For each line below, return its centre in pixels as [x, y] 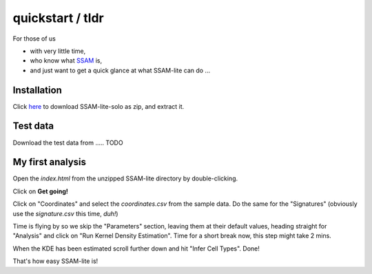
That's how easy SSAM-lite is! [55, 261]
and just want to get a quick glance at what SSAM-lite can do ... [120, 70]
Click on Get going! [41, 191]
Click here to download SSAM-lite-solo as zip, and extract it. [99, 106]
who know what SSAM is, [66, 61]
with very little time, [58, 51]
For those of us [34, 39]
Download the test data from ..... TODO [68, 143]
